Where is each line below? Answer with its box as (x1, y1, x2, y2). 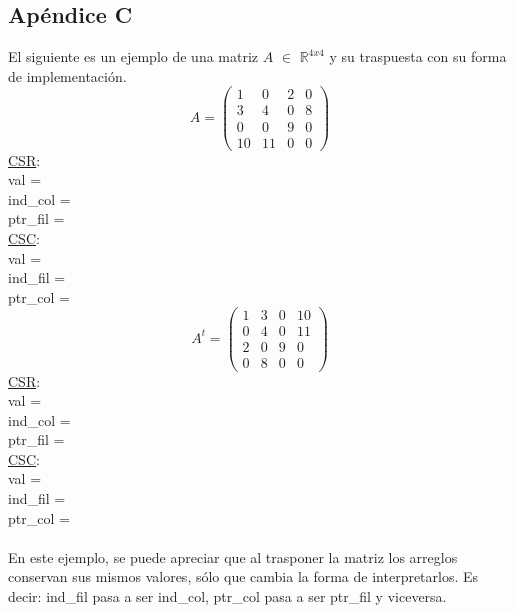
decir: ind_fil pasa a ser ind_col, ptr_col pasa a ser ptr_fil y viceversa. (8, 586, 447, 607)
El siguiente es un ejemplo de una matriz (8, 46, 259, 67)
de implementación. (8, 65, 127, 86)
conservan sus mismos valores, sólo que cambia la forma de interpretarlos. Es (8, 566, 479, 587)
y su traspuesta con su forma (329, 46, 507, 67)
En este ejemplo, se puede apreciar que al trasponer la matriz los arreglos (8, 546, 458, 567)
